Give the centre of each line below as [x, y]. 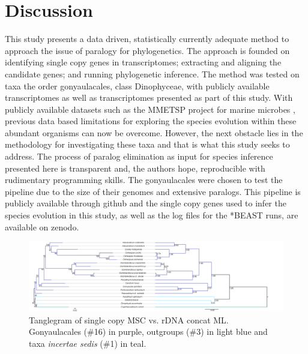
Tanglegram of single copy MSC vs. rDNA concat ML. [129, 319]
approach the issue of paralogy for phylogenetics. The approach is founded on [147, 50]
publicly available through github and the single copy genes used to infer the [146, 203]
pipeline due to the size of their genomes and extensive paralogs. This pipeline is [153, 191]
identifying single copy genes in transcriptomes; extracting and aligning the [143, 62]
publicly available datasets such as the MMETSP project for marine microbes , [150, 109]
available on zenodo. [42, 226]
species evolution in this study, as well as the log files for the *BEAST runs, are [152, 215]
